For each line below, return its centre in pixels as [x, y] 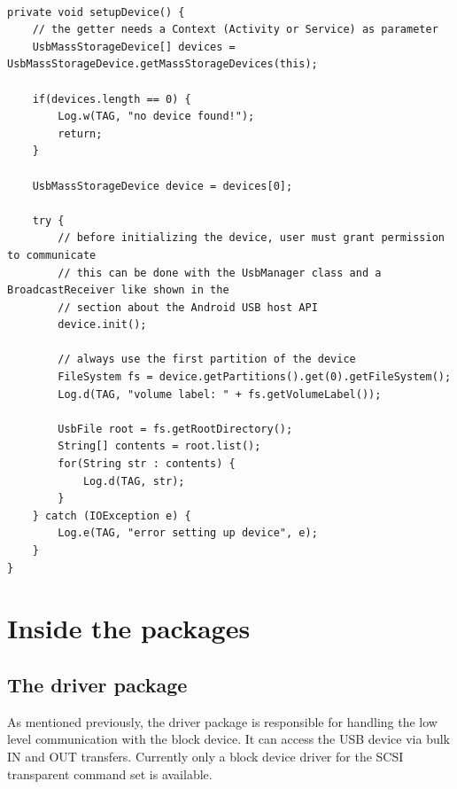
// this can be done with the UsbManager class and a [220, 273]
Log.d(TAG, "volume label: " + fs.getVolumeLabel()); [220, 394]
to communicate [52, 255]
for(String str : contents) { [147, 464]
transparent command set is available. [110, 773]
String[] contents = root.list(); [159, 446]
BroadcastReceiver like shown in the [118, 290]
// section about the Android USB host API [188, 307]
